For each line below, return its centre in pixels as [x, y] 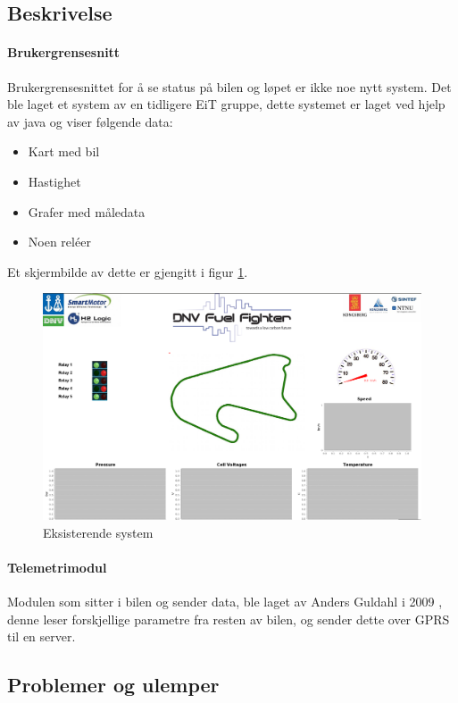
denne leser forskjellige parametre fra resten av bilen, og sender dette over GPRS [229, 619]
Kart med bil [64, 151]
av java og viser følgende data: [90, 121]
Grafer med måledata [87, 211]
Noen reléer [59, 242]
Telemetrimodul [57, 567]
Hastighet [54, 181]
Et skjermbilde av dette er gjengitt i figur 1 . [128, 271]
